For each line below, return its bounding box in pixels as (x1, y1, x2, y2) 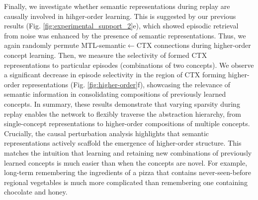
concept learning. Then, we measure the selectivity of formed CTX (4, 49, 207, 60)
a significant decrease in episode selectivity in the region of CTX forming (4, 69, 226, 80)
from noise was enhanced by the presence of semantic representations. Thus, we (4, 30, 246, 40)
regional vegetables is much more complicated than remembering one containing (4, 177, 248, 187)
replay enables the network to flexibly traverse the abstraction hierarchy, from (4, 108, 241, 119)
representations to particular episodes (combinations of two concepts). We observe (4, 59, 254, 70)
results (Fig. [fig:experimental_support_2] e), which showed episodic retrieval (4, 20, 239, 31)
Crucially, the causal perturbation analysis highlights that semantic (4, 128, 209, 138)
